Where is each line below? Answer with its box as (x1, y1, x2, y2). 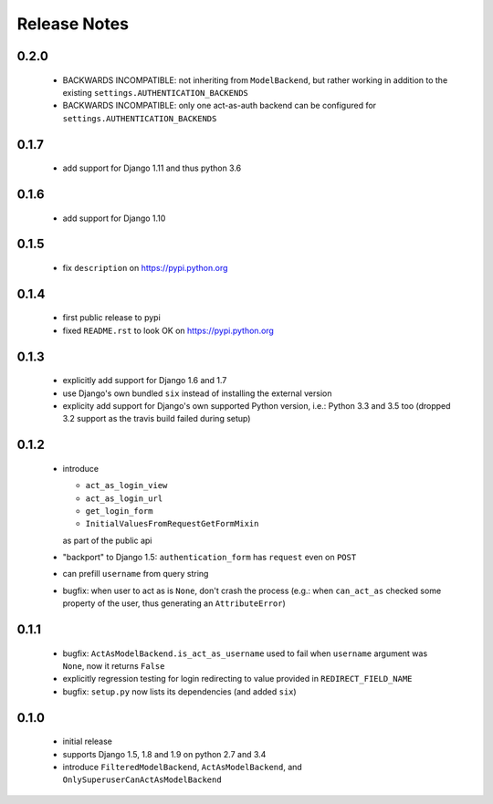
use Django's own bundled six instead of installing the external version (62, 388, 332, 399)
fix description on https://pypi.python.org (62, 262, 228, 273)
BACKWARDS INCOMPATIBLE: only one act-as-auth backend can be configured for (62, 100, 377, 111)
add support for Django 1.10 (62, 213, 166, 224)
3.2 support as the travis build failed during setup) (62, 413, 251, 424)
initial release (62, 736, 113, 747)
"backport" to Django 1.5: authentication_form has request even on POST (62, 552, 357, 563)
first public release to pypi (62, 312, 162, 323)
